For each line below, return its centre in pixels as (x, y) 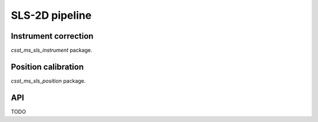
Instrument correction (52, 36)
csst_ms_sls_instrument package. (52, 50)
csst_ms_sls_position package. (48, 81)
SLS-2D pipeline (51, 15)
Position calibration (47, 67)
